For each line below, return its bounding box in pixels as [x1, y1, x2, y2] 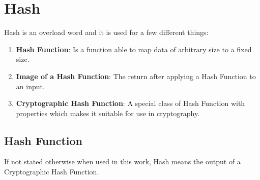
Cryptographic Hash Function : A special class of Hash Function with [16, 98, 245, 109]
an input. [16, 81, 45, 91]
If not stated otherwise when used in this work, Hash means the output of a [4, 156, 241, 167]
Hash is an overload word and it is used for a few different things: [4, 27, 209, 38]
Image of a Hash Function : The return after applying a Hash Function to [16, 70, 256, 81]
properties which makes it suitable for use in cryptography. [16, 107, 200, 118]
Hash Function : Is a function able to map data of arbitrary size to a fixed [16, 44, 252, 54]
